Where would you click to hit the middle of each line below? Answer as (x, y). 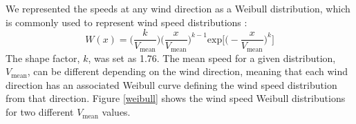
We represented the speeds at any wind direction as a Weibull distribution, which (178, 8)
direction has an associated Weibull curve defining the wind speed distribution (171, 84)
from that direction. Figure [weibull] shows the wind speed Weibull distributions (176, 98)
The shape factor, (43, 58)
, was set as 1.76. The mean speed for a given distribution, (212, 58)
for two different (40, 112)
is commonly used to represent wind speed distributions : (127, 22)
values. (116, 112)
